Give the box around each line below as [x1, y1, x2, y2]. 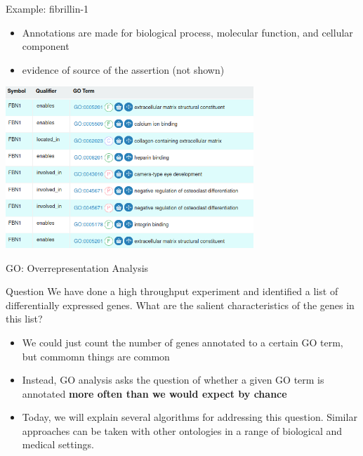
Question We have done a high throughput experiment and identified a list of [6, 284, 338, 299]
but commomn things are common [22, 348, 170, 363]
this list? [6, 311, 43, 326]
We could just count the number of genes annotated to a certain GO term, [22, 334, 343, 349]
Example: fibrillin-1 [6, 1, 89, 15]
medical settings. [22, 437, 94, 452]
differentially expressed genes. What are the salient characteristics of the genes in [6, 297, 355, 312]
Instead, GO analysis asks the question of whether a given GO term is [22, 372, 324, 387]
